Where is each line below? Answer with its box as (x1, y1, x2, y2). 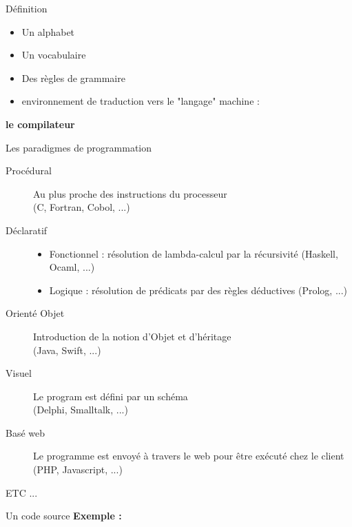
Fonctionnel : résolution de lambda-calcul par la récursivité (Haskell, (49, 246, 338, 260)
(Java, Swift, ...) (33, 342, 101, 357)
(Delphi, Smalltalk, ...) (33, 402, 128, 417)
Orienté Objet (6, 306, 65, 320)
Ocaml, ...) (49, 260, 95, 274)
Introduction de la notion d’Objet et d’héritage (33, 329, 231, 343)
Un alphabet (21, 24, 75, 39)
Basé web (6, 425, 45, 440)
